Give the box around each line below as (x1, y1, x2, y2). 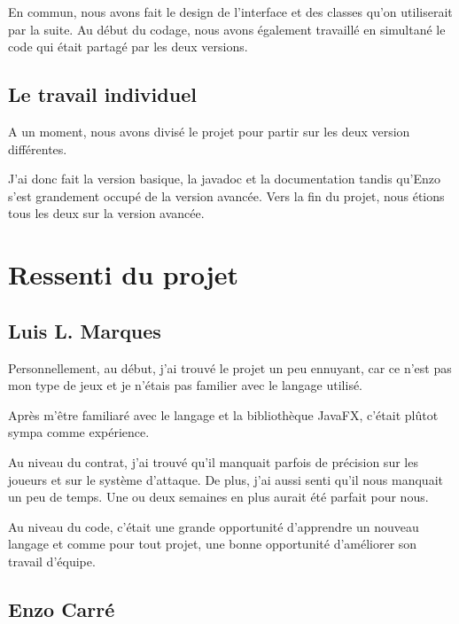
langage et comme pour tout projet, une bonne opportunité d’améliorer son (8, 534, 417, 553)
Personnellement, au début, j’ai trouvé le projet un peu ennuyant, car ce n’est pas (8, 358, 452, 377)
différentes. (8, 139, 67, 158)
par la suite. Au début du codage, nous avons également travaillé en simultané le (8, 19, 446, 38)
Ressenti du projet (8, 256, 239, 292)
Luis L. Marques (8, 316, 161, 344)
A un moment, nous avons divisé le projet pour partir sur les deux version (8, 121, 410, 140)
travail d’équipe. (8, 551, 96, 570)
